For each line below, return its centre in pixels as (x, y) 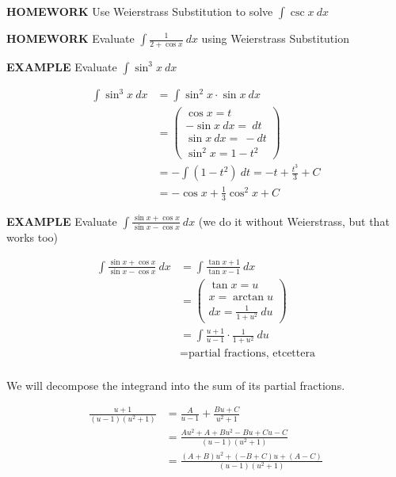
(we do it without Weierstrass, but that (294, 221)
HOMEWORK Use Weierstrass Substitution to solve (140, 11)
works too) (32, 237)
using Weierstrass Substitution (275, 38)
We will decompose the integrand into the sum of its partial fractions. (176, 385)
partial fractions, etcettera (251, 354)
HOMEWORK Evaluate (70, 38)
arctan (249, 298)
